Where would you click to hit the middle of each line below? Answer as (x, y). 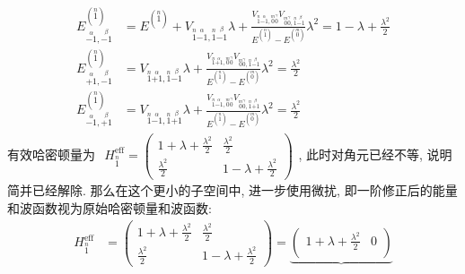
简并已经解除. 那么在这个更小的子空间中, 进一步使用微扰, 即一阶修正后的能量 (232, 190)
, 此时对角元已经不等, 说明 (375, 154)
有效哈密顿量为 (51, 154)
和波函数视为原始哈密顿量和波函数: (110, 208)
